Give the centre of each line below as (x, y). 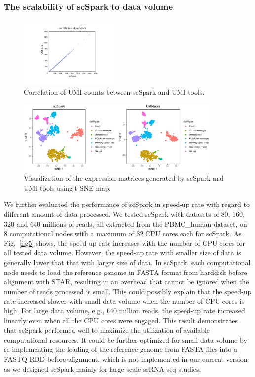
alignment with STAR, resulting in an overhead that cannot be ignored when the (127, 282)
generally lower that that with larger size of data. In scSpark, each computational (127, 262)
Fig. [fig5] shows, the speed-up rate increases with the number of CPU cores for (125, 243)
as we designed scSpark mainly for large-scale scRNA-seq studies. (103, 368)
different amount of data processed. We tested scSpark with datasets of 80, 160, (124, 214)
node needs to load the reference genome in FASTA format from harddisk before (126, 272)
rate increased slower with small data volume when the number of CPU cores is (124, 301)
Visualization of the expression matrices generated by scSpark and (124, 178)
